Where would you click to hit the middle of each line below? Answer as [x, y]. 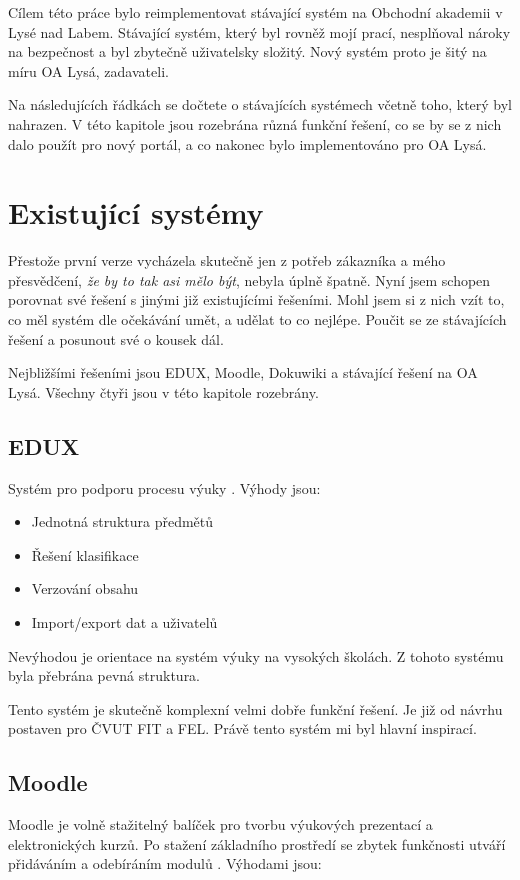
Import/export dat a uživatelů [124, 622]
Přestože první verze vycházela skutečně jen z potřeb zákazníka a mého [227, 260]
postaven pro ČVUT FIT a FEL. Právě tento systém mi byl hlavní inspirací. [242, 728]
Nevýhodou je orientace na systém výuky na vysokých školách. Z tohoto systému [256, 655]
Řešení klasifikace [85, 554]
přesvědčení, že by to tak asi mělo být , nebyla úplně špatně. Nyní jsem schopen [249, 279]
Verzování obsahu [85, 588]
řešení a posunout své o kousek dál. [116, 338]
